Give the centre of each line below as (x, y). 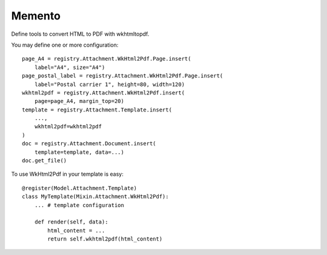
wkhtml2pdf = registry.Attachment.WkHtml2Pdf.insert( (103, 93)
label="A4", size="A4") (70, 67)
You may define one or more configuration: (65, 45)
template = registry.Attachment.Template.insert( (97, 110)
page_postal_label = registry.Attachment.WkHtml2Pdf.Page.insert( (123, 76)
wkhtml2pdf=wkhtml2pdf (68, 127)
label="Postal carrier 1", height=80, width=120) (109, 84)
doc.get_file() (45, 161)
